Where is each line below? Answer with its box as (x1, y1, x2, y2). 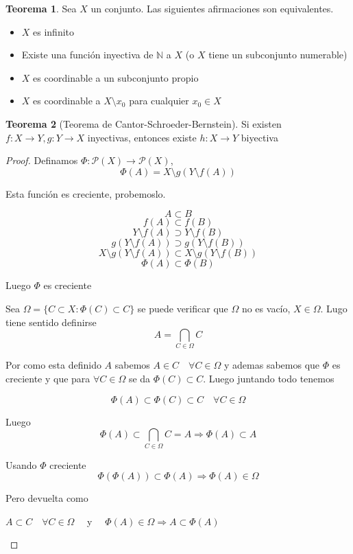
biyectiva (241, 130, 278, 144)
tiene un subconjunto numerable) (208, 47, 348, 62)
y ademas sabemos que (224, 358, 320, 372)
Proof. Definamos (5, 153, 78, 168)
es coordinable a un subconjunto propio (33, 70, 199, 84)
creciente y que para (5, 371, 90, 386)
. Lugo (320, 301, 348, 315)
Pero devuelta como (5, 491, 88, 505)
